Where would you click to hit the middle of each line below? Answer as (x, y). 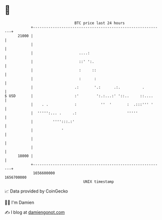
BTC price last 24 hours (100, 23)
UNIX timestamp (99, 182)
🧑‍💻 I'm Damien (20, 202)
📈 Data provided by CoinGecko (36, 191)
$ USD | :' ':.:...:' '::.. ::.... (79, 96)
